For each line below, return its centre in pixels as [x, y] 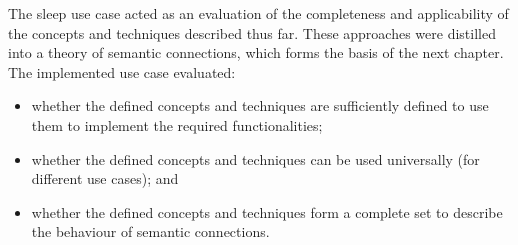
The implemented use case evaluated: [122, 71]
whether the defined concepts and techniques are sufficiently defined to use [260, 105]
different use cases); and [105, 178]
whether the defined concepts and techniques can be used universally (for [255, 158]
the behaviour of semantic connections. [150, 231]
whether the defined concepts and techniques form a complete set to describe [267, 211]
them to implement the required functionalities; [177, 124]
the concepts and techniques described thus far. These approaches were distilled [252, 32]
